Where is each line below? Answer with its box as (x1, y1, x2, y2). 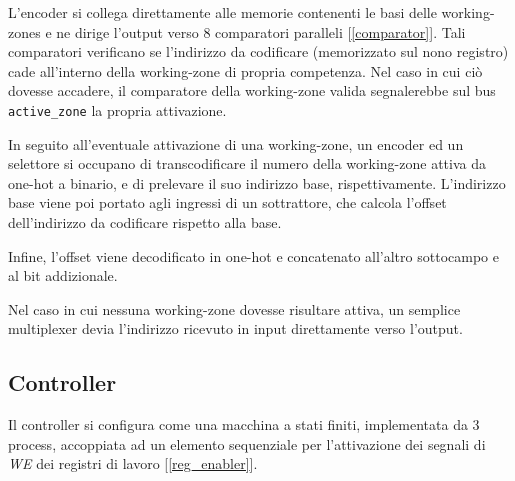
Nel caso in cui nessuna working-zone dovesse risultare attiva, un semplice (8, 298, 461, 319)
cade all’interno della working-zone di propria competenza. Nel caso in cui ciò (8, 60, 483, 81)
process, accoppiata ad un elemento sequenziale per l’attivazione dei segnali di (8, 433, 486, 454)
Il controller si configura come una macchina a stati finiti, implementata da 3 (8, 414, 480, 435)
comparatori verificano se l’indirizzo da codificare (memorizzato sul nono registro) (8, 41, 509, 62)
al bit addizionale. (8, 265, 118, 286)
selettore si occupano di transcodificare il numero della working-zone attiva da (8, 153, 486, 174)
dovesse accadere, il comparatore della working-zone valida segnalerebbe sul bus (8, 80, 496, 101)
